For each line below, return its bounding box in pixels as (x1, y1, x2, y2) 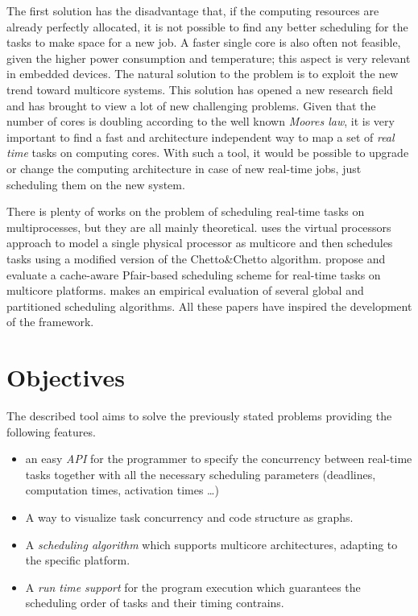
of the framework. (6, 313, 94, 330)
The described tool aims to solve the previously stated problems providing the (6, 407, 392, 424)
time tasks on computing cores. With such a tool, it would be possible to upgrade (6, 144, 409, 161)
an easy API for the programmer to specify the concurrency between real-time (25, 450, 412, 467)
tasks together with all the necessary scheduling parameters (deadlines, (25, 465, 376, 482)
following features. (6, 423, 96, 440)
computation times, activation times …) (25, 482, 219, 498)
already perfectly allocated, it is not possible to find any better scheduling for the (6, 18, 408, 35)
